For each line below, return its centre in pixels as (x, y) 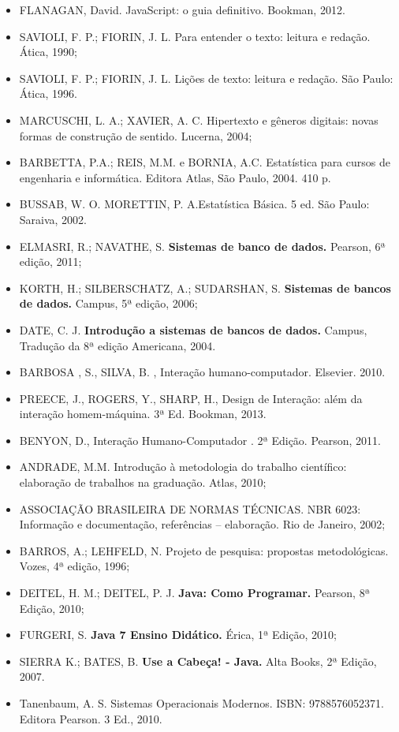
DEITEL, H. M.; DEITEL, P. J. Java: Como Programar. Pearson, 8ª (194, 593)
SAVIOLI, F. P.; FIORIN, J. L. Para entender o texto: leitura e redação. (195, 36)
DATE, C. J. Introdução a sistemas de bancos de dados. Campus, (193, 329)
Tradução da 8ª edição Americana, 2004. (117, 345)
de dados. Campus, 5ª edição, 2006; (108, 303)
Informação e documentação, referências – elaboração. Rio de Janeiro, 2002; (202, 524)
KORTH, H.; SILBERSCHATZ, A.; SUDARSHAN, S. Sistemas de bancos (205, 288)
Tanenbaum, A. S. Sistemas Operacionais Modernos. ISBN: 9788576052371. (202, 703)
